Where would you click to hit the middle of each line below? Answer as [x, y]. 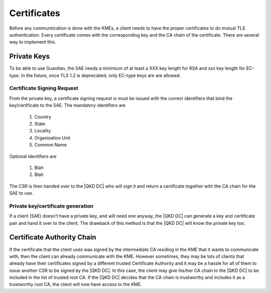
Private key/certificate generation [51, 206]
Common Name [51, 145]
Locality [43, 131]
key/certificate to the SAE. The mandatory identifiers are [67, 105]
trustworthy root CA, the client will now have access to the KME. [76, 284]
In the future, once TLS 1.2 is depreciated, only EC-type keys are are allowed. [101, 75]
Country [43, 117]
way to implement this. [33, 42]
